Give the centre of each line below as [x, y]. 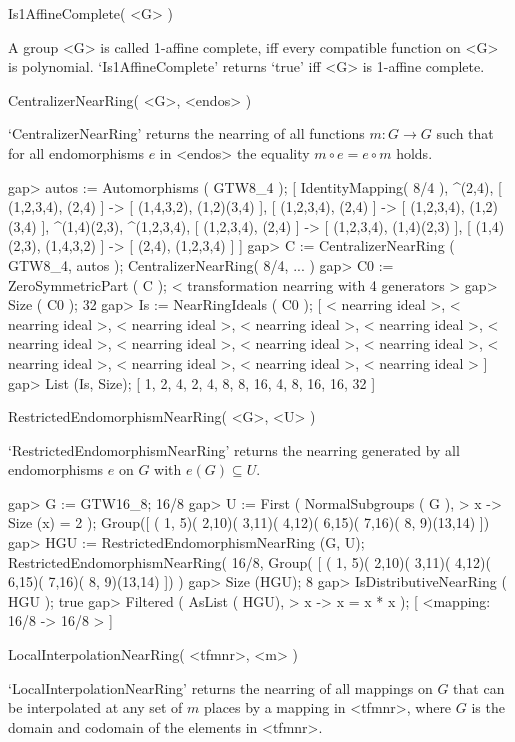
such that [465, 133]
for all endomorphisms [76, 152]
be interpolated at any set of [95, 707]
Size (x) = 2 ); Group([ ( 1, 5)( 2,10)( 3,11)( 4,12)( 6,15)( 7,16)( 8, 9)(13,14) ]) [249, 522]
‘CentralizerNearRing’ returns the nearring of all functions [186, 133]
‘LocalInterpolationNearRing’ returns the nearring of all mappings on [220, 687]
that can [479, 687]
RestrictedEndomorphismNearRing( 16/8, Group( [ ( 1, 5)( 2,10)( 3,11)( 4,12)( [249, 561]
